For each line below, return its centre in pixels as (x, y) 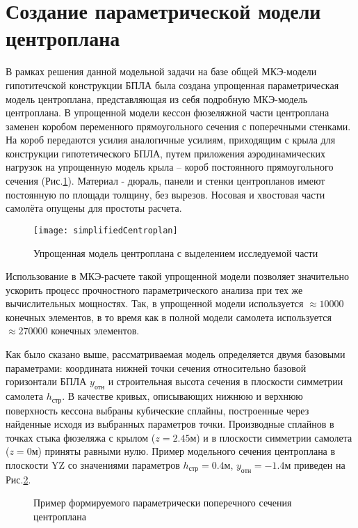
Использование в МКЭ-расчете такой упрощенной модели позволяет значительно (177, 276)
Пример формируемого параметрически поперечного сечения (163, 503)
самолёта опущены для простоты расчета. (94, 208)
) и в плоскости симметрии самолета (274, 437)
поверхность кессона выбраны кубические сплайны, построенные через (157, 410)
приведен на (319, 464)
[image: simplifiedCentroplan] (106, 230)
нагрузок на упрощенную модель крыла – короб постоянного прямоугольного (170, 167)
